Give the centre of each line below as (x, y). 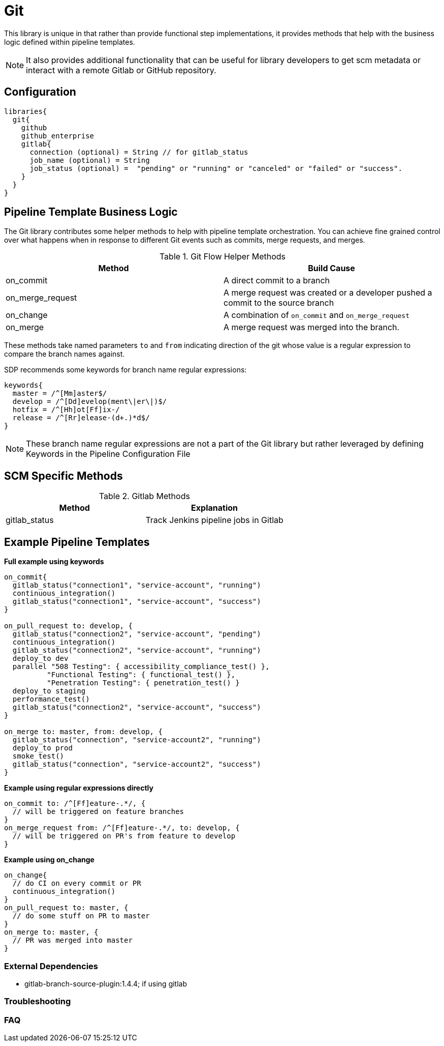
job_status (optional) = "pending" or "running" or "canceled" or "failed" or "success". (216, 168)
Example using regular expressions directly (79, 788)
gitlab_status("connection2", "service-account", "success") (137, 707)
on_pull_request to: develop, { (68, 626)
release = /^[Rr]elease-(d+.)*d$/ (81, 418)
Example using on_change (49, 860)
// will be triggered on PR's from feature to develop (124, 836)
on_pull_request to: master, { (66, 908)
